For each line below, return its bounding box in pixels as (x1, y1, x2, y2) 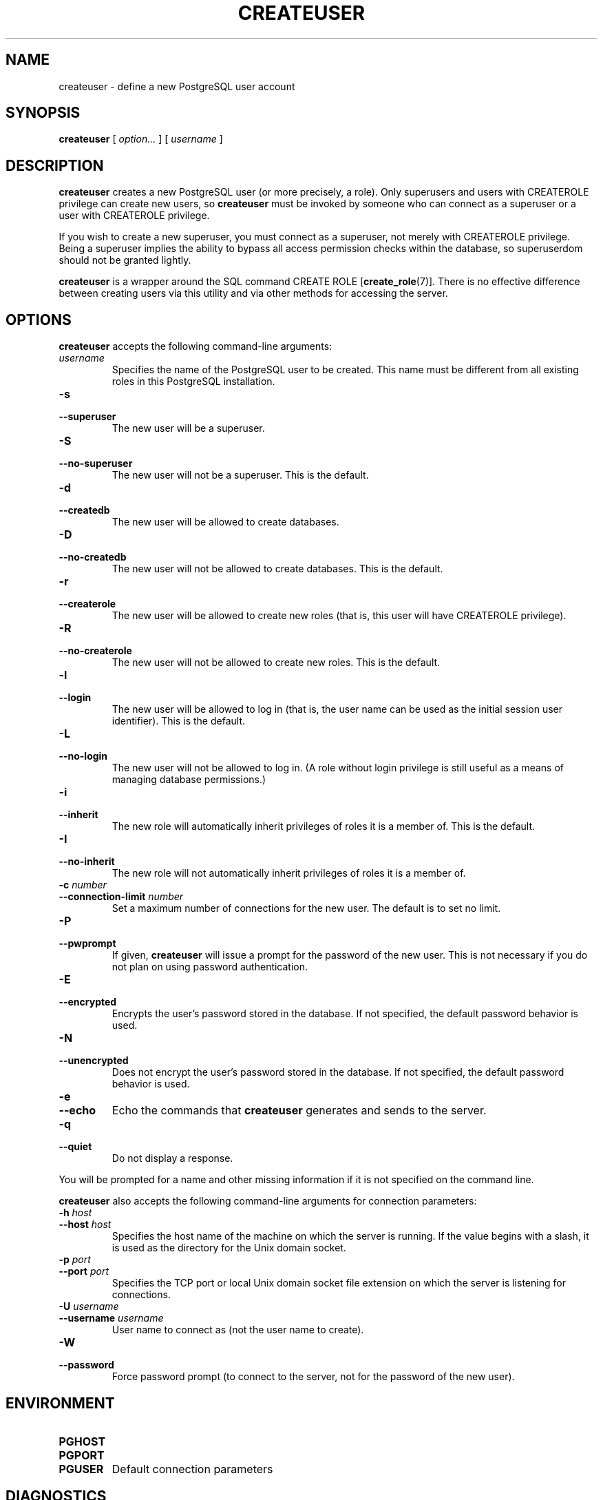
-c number (59, 879, 107, 891)
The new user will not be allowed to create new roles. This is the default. (112, 656, 441, 669)
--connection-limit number (59, 890, 184, 903)
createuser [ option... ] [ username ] (59, 133, 223, 145)
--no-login (59, 750, 108, 762)
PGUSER (59, 1461, 104, 1476)
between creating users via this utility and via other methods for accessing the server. (59, 287, 448, 300)
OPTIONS (6, 311, 72, 329)
